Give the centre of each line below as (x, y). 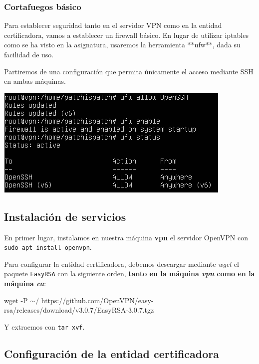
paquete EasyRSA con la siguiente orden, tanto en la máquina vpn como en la (129, 273)
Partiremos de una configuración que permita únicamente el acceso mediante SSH (129, 71)
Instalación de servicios (65, 216)
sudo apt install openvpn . (48, 247)
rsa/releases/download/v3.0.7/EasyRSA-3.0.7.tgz (79, 310)
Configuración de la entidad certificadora (112, 353)
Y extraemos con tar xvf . (44, 326)
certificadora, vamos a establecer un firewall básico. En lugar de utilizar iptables (126, 35)
